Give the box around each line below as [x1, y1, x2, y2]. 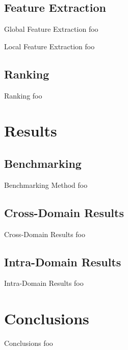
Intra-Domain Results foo [4, 278, 84, 288]
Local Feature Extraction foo [4, 41, 95, 51]
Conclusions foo [4, 338, 53, 348]
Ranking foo [4, 90, 42, 101]
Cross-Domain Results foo [4, 228, 86, 239]
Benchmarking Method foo [4, 179, 88, 190]
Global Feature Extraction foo [4, 24, 98, 34]
